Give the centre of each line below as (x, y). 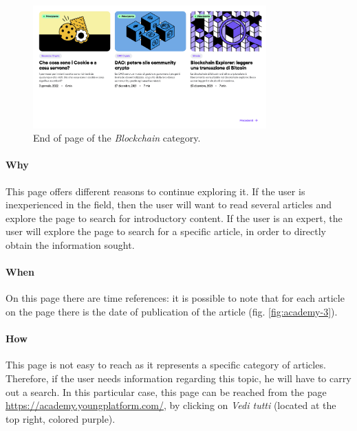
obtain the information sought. (70, 245)
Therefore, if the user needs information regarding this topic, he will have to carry (178, 378)
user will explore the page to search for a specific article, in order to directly (166, 231)
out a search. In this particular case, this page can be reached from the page (166, 391)
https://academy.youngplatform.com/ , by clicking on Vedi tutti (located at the (171, 405)
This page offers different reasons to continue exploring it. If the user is (155, 191)
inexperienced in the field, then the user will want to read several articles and (169, 205)
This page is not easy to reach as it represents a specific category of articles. (166, 365)
